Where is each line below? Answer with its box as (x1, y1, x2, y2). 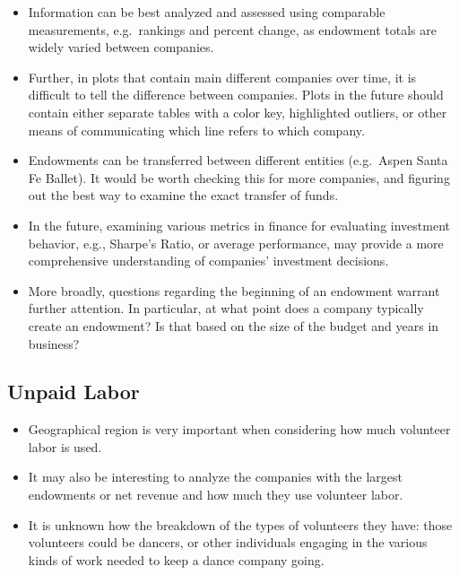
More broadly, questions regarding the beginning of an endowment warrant (28, 281, 440, 300)
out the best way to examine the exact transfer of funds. (28, 186, 339, 205)
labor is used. (28, 437, 102, 456)
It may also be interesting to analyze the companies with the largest (28, 467, 403, 486)
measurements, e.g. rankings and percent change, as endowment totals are (28, 20, 437, 39)
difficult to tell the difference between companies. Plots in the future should (28, 85, 444, 104)
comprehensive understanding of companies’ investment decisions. (28, 251, 389, 270)
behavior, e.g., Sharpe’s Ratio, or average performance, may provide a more (28, 233, 444, 252)
